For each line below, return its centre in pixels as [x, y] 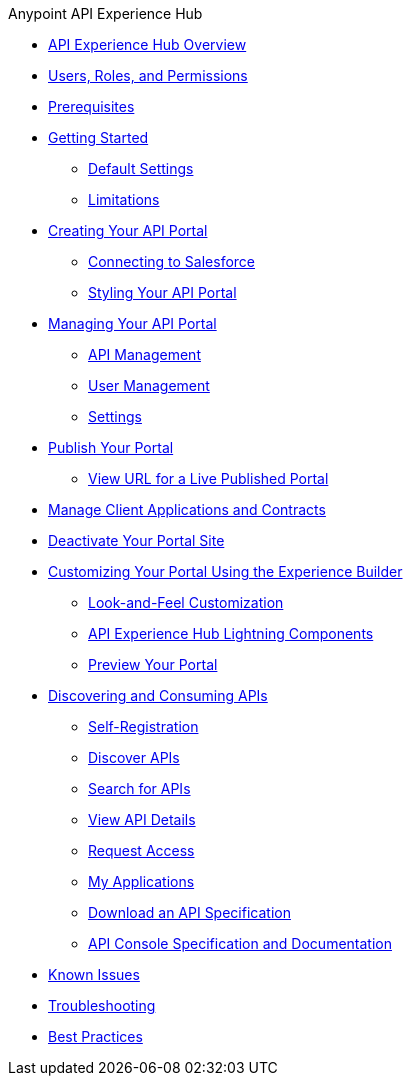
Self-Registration [143, 726]
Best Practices [95, 1036]
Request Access [141, 850]
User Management [149, 385]
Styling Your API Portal [162, 292]
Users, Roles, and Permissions [148, 75]
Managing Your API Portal [132, 323]
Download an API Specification [189, 912]
